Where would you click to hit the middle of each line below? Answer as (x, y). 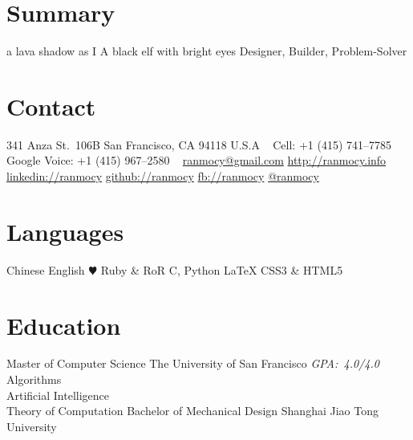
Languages (65, 231)
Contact (51, 106)
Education (64, 325)
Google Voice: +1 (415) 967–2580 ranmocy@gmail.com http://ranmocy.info (196, 160)
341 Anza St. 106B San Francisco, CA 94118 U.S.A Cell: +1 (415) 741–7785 (199, 144)
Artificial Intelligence (58, 395)
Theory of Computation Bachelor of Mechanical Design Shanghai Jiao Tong (192, 411)
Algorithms (34, 379)
